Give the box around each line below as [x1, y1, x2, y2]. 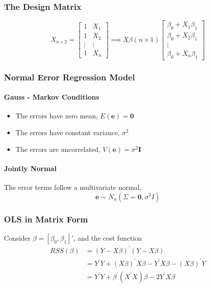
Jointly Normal [4, 163, 57, 173]
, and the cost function [73, 232, 142, 243]
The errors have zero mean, [15, 110, 98, 121]
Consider [4, 232, 30, 243]
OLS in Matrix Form [4, 213, 88, 225]
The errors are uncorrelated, [15, 144, 100, 154]
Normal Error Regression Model [4, 71, 135, 83]
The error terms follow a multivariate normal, [4, 181, 142, 192]
